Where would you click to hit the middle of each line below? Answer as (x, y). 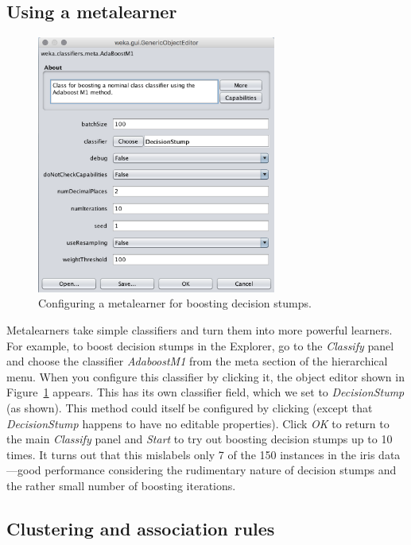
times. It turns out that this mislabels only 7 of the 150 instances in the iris (191, 454)
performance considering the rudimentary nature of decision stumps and (221, 470)
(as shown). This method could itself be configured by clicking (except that (190, 407)
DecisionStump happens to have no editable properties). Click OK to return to (198, 423)
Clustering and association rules (141, 528)
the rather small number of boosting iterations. (121, 485)
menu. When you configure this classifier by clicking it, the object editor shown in (205, 376)
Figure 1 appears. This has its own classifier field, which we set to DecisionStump (205, 392)
